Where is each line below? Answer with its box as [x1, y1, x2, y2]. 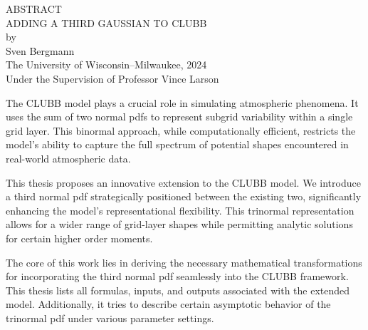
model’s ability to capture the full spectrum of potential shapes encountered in [6, 137, 349, 152]
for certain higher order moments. [6, 230, 153, 245]
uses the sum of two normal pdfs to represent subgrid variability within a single [6, 109, 353, 124]
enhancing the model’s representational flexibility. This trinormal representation [6, 202, 354, 217]
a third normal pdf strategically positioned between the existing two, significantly [6, 189, 362, 204]
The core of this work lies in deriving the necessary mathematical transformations [6, 254, 362, 269]
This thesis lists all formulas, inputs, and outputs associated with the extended [6, 282, 350, 297]
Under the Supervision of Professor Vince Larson [6, 71, 219, 86]
